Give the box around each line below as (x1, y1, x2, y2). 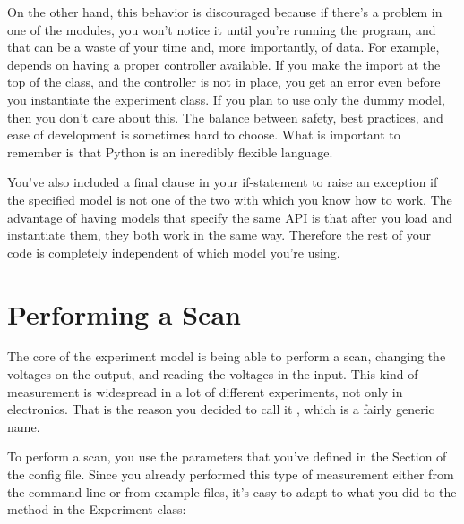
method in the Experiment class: (7, 500, 186, 519)
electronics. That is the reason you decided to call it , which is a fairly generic (7, 400, 434, 418)
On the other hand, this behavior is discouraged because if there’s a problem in (7, 3, 443, 21)
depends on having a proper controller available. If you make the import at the (7, 55, 441, 73)
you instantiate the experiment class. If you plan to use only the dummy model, (7, 89, 445, 108)
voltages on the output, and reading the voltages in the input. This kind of (7, 365, 418, 384)
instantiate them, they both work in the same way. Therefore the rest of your (7, 225, 431, 244)
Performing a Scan (7, 295, 241, 332)
